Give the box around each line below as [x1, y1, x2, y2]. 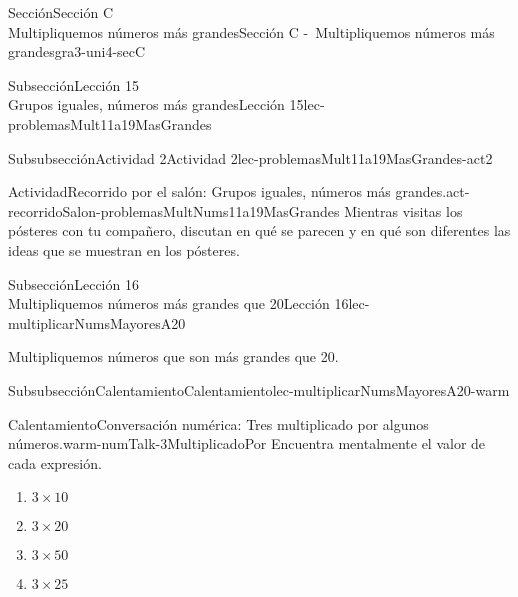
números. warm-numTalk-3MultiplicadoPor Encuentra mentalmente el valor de [8, 433, 486, 454]
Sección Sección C [8, 2, 113, 22]
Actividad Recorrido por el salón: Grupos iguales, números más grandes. [8, 181, 447, 202]
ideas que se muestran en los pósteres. [8, 239, 240, 260]
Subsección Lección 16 [8, 273, 139, 294]
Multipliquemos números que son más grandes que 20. [8, 346, 339, 367]
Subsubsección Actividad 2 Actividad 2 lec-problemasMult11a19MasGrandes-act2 [8, 147, 493, 168]
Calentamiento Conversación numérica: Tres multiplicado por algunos [8, 413, 429, 434]
